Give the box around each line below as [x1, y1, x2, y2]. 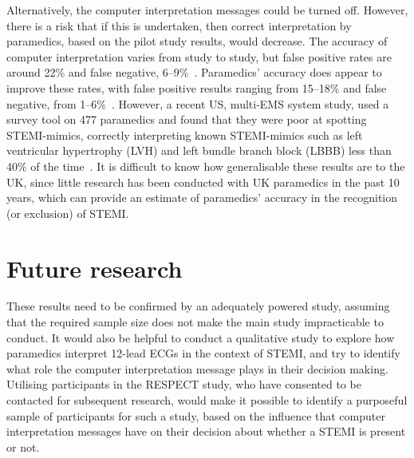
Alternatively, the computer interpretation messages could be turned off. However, [6, 2, 408, 18]
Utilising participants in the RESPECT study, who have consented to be [6, 376, 361, 393]
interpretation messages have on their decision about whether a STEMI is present [6, 423, 406, 440]
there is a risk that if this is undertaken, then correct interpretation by [6, 17, 352, 34]
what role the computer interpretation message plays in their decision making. [6, 360, 388, 377]
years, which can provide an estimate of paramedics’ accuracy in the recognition [6, 189, 398, 206]
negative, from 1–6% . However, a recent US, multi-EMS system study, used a [6, 95, 389, 112]
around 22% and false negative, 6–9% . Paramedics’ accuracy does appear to [6, 64, 382, 81]
